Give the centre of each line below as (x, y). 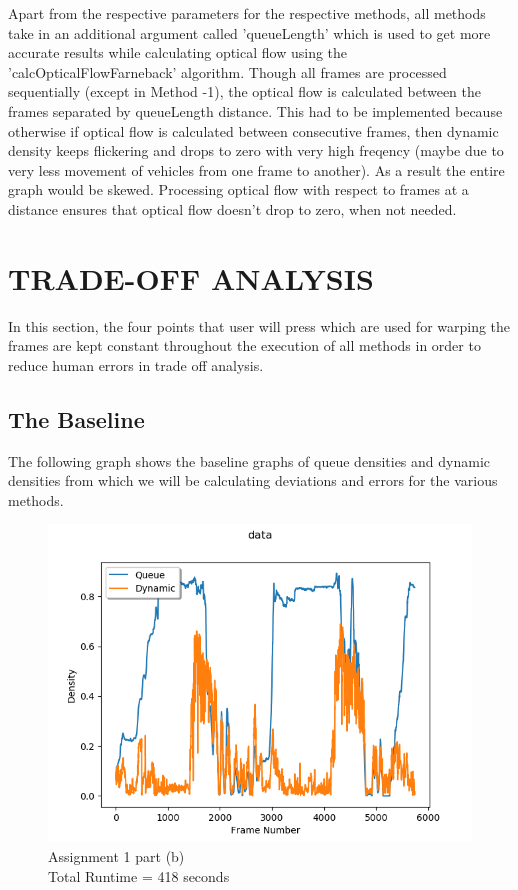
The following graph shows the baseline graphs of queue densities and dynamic (249, 460)
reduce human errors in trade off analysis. (136, 364)
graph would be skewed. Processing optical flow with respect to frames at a (238, 189)
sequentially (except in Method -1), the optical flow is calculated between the (245, 91)
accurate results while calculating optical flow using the (178, 52)
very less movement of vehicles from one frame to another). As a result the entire (256, 169)
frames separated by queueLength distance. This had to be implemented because (255, 110)
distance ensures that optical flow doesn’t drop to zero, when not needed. (232, 208)
